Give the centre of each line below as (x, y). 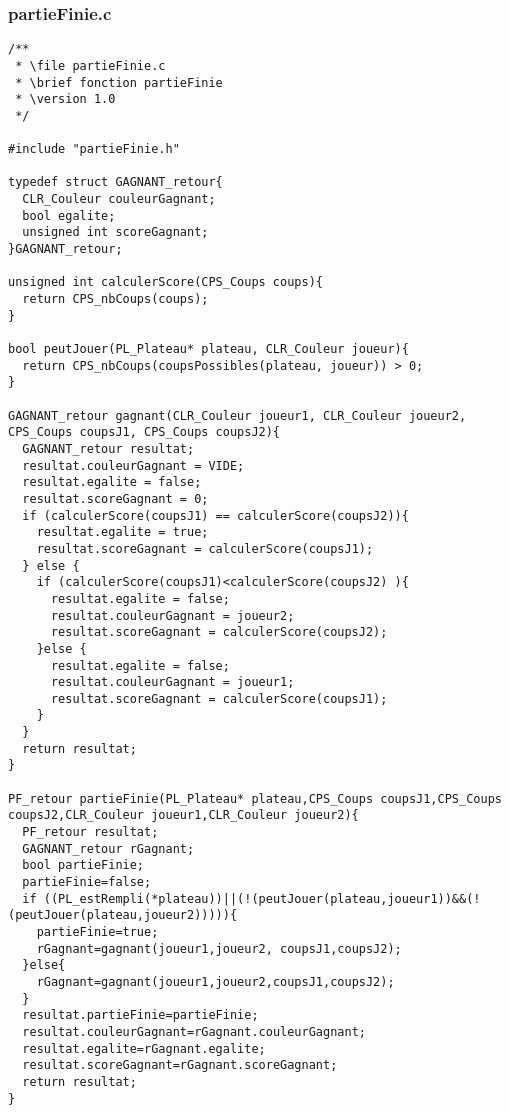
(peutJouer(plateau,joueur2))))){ (123, 915)
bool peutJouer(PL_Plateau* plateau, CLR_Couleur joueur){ (208, 349)
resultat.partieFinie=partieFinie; (140, 1015)
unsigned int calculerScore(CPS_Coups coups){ (165, 282)
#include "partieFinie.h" (94, 149)
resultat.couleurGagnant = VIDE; (133, 465)
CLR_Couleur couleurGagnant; (119, 199)
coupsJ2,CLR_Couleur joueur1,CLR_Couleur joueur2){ (183, 815)
